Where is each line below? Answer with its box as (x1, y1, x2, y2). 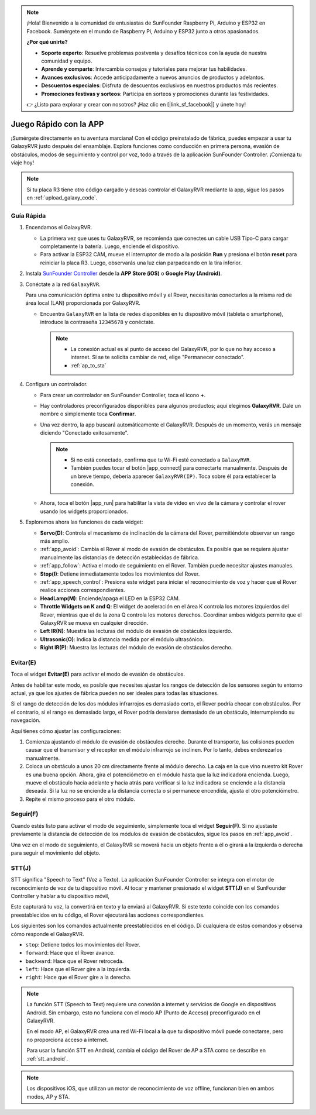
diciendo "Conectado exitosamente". (40, 429, 129, 436)
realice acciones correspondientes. (40, 587, 125, 594)
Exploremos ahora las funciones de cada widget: (25, 518, 143, 526)
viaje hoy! (11, 159, 35, 166)
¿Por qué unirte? (26, 39, 68, 46)
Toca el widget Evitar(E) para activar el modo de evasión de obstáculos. (11, 670, 186, 678)
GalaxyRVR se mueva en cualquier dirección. (40, 619, 149, 626)
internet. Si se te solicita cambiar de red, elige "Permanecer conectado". (70, 354, 245, 361)
